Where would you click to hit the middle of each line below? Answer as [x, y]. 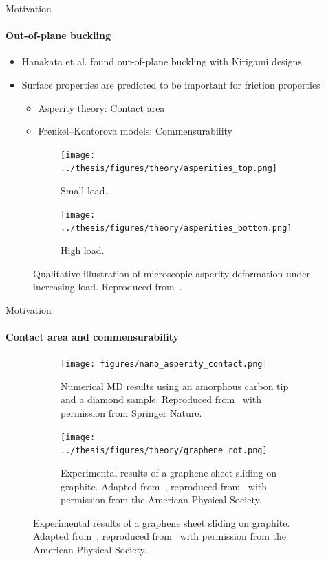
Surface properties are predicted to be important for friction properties [171, 84]
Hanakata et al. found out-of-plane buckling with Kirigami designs [162, 61]
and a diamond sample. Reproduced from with [161, 399]
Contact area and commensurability [92, 336]
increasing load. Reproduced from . [108, 287]
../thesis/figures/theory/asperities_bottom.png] [176, 228]
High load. [83, 250]
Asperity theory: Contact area [101, 107]
